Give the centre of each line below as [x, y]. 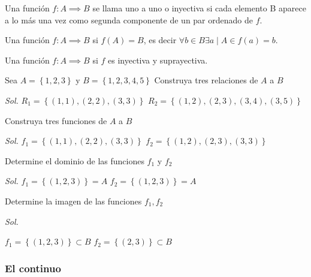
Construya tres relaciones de [206, 80]
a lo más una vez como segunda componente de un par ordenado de [129, 19]
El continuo [33, 268]
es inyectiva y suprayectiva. [158, 60]
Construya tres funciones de [56, 120]
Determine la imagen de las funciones [73, 201]
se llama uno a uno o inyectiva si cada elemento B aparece [199, 8]
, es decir [160, 40]
